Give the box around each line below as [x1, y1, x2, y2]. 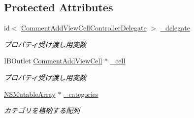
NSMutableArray [4, 88, 56, 99]
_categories [64, 88, 98, 99]
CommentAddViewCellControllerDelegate [21, 23, 147, 33]
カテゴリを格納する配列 [4, 105, 80, 116]
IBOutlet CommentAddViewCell [4, 56, 102, 66]
